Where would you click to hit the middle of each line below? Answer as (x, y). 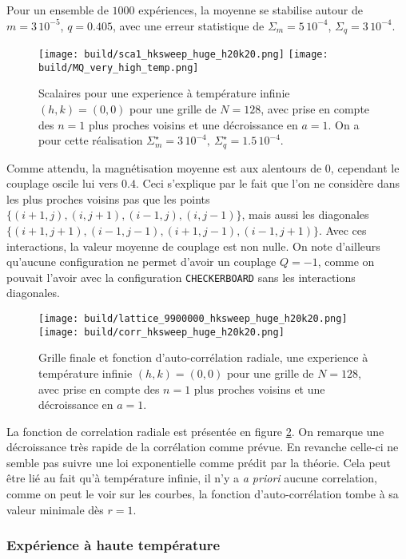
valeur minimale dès (55, 509)
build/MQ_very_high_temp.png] (119, 67)
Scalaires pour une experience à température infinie (164, 93)
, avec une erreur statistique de (188, 25)
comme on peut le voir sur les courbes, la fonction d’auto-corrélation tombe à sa (203, 494)
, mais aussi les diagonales (305, 214)
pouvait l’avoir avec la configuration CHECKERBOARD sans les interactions (181, 277)
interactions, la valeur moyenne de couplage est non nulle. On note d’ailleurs (193, 246)
